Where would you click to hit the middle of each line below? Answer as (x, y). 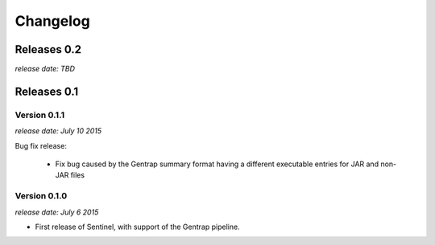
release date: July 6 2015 (57, 212)
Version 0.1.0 (41, 196)
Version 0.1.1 (39, 115)
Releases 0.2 (48, 49)
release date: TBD (45, 69)
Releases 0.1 (47, 91)
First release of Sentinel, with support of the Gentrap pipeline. (138, 227)
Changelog (52, 21)
